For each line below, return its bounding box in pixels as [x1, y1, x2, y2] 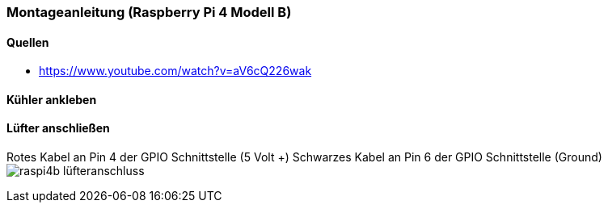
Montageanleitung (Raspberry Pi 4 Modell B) [6, 4, 292, 20]
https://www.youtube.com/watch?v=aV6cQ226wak [39, 64, 312, 78]
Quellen [6, 35, 49, 49]
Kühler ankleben [6, 92, 97, 107]
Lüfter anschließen [6, 121, 110, 136]
